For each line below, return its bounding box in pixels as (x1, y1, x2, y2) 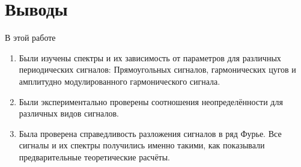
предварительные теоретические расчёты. (19, 150, 171, 163)
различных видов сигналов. (19, 107, 119, 120)
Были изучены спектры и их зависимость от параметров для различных (19, 51, 281, 64)
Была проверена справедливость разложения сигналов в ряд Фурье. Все (19, 127, 282, 139)
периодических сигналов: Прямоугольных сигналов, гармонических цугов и (19, 63, 296, 76)
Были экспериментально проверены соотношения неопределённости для (19, 95, 283, 108)
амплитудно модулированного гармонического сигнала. (19, 74, 220, 87)
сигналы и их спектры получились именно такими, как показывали (19, 139, 265, 151)
